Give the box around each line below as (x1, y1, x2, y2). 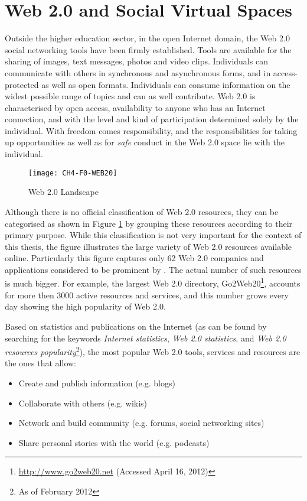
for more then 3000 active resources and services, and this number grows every (5, 288, 289, 301)
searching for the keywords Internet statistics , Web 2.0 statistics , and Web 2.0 (5, 331, 286, 344)
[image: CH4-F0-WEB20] (28, 168, 117, 177)
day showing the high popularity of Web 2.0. (5, 300, 166, 313)
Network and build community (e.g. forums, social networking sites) (18, 417, 264, 429)
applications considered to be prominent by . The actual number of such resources (5, 263, 302, 275)
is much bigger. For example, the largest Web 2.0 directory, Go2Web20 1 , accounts (5, 275, 301, 289)
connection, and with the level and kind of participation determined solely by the (5, 113, 299, 125)
